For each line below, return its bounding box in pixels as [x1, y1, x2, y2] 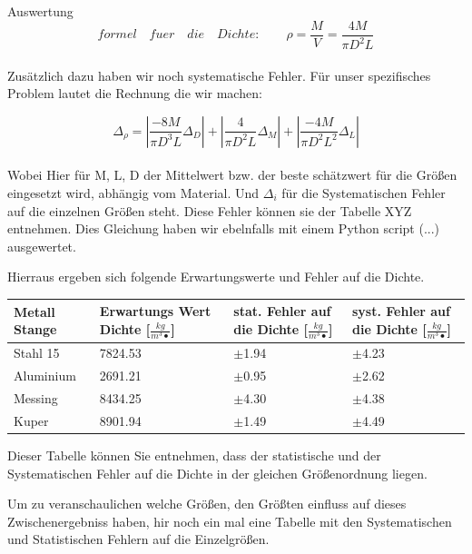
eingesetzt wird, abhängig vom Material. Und [7, 183, 260, 202]
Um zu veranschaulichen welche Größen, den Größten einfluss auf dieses [7, 494, 407, 513]
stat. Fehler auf [233, 302, 331, 321]
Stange [14, 320, 57, 339]
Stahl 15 [14, 343, 60, 362]
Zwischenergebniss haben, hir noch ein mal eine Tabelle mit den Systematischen [7, 511, 452, 530]
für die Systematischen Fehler [281, 183, 446, 202]
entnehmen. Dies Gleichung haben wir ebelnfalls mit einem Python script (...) [7, 219, 440, 238]
